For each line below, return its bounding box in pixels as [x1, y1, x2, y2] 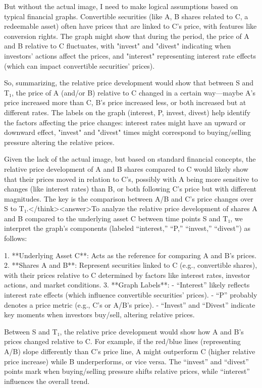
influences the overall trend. [4, 375, 90, 386]
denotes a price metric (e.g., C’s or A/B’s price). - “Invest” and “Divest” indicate [4, 299, 255, 310]
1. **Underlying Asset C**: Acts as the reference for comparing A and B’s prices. [4, 250, 256, 260]
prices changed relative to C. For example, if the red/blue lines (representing [4, 336, 241, 347]
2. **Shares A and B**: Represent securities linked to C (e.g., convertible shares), [4, 260, 257, 270]
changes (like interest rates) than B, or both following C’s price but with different [4, 183, 257, 194]
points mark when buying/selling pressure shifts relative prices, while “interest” [4, 366, 250, 376]
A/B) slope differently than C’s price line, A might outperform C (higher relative [4, 346, 255, 356]
